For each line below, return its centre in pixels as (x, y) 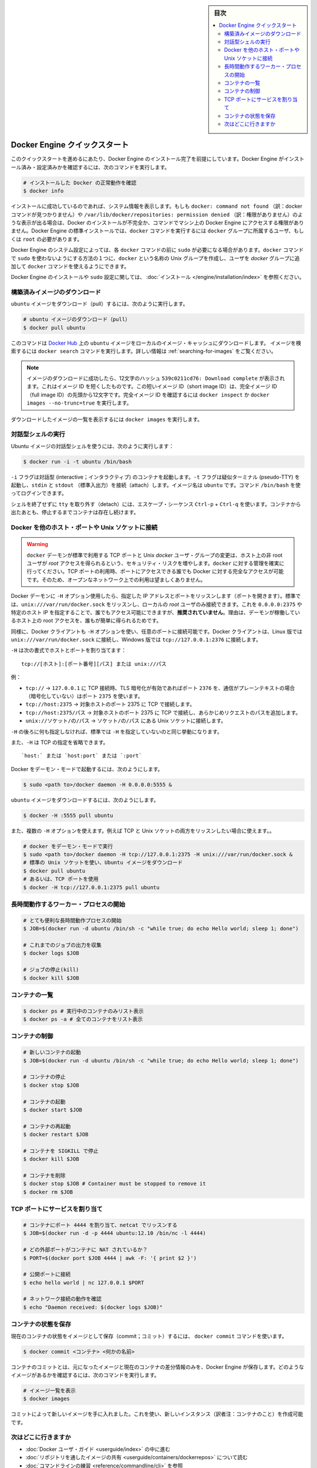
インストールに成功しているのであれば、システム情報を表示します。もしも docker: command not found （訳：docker (156, 206)
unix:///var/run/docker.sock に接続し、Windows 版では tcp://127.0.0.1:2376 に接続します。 (136, 639)
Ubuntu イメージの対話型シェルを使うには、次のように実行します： (92, 446)
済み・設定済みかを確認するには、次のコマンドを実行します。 (95, 167)
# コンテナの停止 (44, 1077)
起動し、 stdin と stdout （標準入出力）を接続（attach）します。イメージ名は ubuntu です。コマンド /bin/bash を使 (156, 485)
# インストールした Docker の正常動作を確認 (80, 183)
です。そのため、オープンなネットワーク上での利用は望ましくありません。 (116, 580)
